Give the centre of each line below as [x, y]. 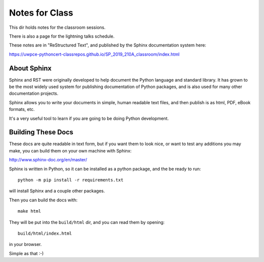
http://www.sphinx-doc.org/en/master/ [48, 160]
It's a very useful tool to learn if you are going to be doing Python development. [89, 118]
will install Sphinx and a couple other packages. [57, 191]
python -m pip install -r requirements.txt [71, 180]
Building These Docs [41, 132]
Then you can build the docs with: [43, 200]
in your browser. [25, 244]
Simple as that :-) [26, 253]
